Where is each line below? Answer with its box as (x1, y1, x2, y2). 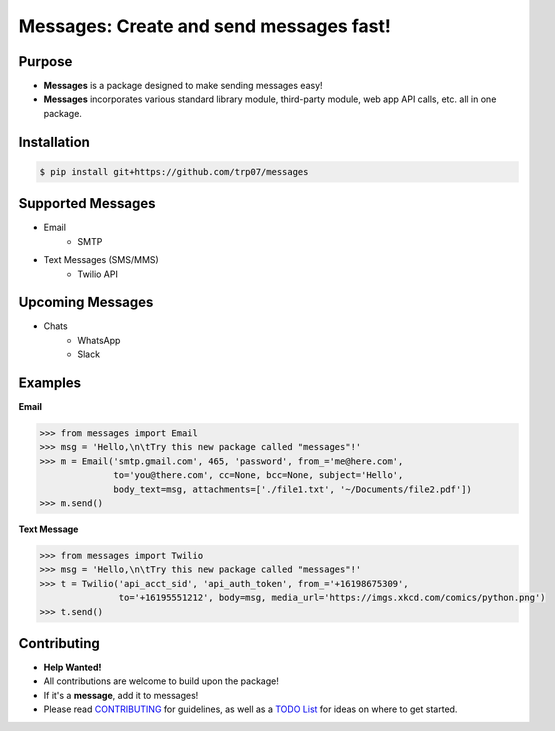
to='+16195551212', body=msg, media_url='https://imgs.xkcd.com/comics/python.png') (118, 592, 546, 604)
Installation (18, 133, 90, 150)
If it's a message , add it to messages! (43, 689, 199, 701)
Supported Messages (18, 195, 156, 212)
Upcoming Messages (18, 294, 154, 311)
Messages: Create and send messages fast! (18, 15, 392, 37)
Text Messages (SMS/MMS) (43, 254, 159, 266)
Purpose (18, 53, 73, 70)
